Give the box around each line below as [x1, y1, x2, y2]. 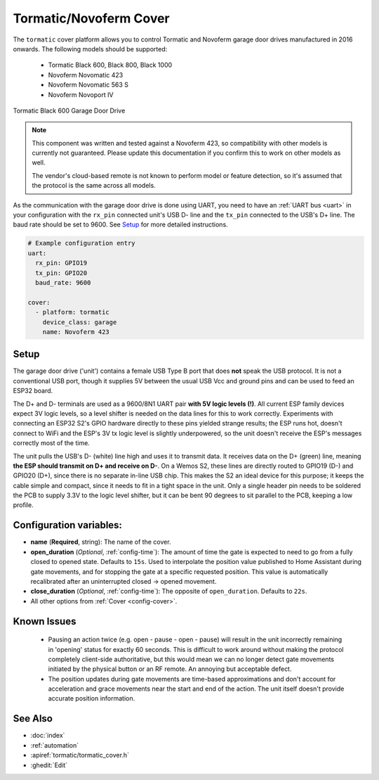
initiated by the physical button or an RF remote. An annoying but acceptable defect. [48, 665, 292, 673]
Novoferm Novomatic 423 [48, 70, 124, 79]
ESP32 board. [13, 387, 53, 395]
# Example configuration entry [27, 239, 136, 248]
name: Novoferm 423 [42, 328, 110, 335]
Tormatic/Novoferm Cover [13, 11, 170, 26]
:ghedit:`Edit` [30, 760, 68, 769]
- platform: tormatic [35, 308, 110, 317]
